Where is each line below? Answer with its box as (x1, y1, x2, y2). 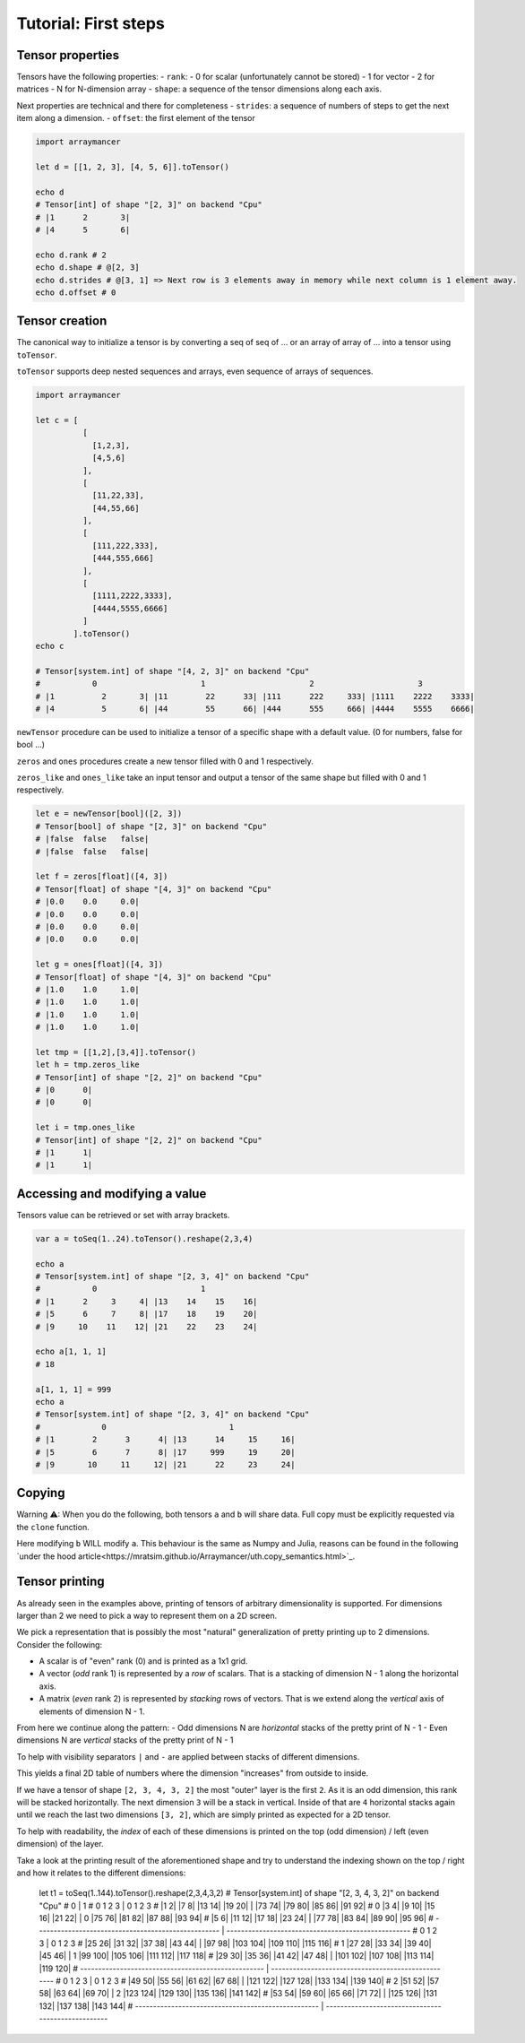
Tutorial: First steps (16, 13, 165, 33)
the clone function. (16, 1521, 90, 1532)
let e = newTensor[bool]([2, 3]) (35, 809, 183, 819)
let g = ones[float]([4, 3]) (35, 959, 164, 970)
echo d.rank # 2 (35, 249, 108, 260)
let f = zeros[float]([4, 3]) (35, 871, 168, 882)
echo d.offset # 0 (35, 287, 116, 298)
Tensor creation (16, 314, 108, 329)
